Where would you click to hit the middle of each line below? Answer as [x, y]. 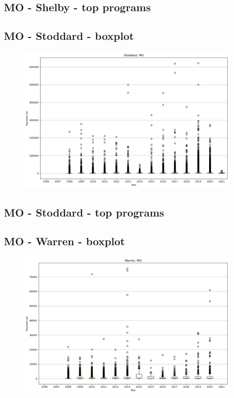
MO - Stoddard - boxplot [69, 36]
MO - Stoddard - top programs [84, 212]
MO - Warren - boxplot [65, 241]
